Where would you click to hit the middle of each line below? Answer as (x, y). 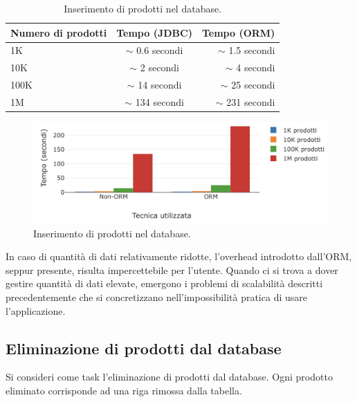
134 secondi (159, 101)
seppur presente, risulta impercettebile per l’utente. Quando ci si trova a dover (172, 269)
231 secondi (251, 101)
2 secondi (159, 67)
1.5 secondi (252, 50)
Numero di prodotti (59, 32)
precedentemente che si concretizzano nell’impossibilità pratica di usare (156, 297)
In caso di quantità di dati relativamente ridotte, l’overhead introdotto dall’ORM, (179, 256)
